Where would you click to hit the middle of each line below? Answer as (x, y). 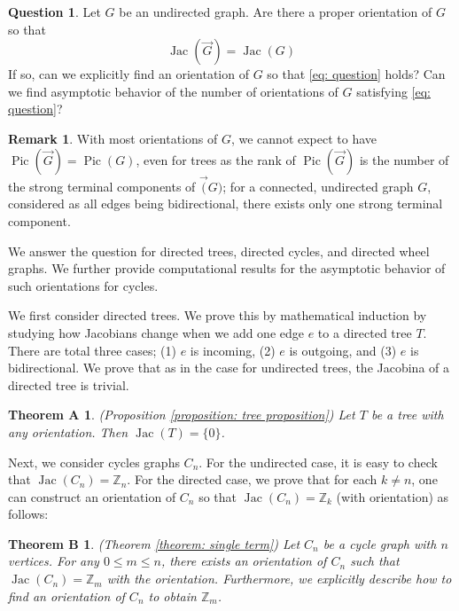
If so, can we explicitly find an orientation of (128, 74)
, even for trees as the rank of (216, 159)
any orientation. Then (68, 431)
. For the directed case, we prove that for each (252, 479)
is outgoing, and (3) (343, 350)
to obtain (172, 595)
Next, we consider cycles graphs (94, 462)
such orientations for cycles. (83, 285)
